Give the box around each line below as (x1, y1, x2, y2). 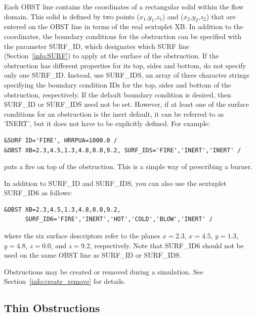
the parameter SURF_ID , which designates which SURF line (4, 41, 189, 51)
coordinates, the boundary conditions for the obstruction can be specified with (4, 31, 242, 41)
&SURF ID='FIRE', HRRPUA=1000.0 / (4, 136, 118, 144)
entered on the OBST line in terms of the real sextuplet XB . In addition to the (4, 21, 244, 32)
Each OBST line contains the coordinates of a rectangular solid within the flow (4, 1, 244, 11)
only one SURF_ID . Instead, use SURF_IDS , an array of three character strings (4, 70, 250, 80)
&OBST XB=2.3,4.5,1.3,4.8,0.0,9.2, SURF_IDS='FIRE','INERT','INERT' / (4, 146, 241, 154)
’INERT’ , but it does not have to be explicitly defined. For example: (4, 118, 211, 129)
